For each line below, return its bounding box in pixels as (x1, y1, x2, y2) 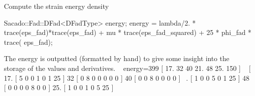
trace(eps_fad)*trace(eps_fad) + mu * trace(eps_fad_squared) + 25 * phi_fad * (4, 27, 252, 37)
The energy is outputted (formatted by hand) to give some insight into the (4, 53, 229, 64)
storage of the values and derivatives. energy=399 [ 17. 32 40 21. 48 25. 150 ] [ (4, 63, 251, 73)
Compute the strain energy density (4, 1, 109, 11)
